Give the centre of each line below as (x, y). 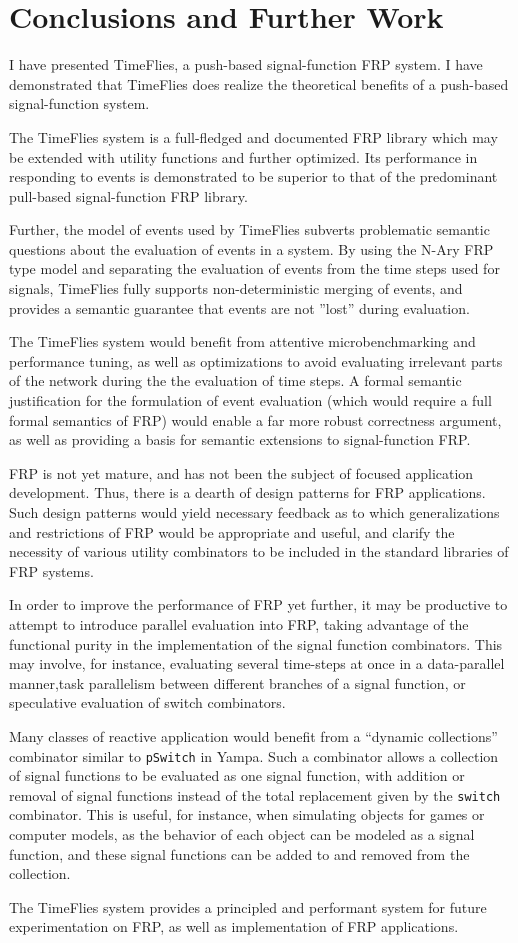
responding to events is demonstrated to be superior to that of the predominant (253, 176)
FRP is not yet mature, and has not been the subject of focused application (241, 472)
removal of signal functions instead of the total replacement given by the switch (255, 794)
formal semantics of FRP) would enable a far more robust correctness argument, (255, 419)
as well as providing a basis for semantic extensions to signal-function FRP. (240, 439)
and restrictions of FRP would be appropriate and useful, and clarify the (232, 531)
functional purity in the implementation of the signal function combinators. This (256, 643)
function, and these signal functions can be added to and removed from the (239, 853)
